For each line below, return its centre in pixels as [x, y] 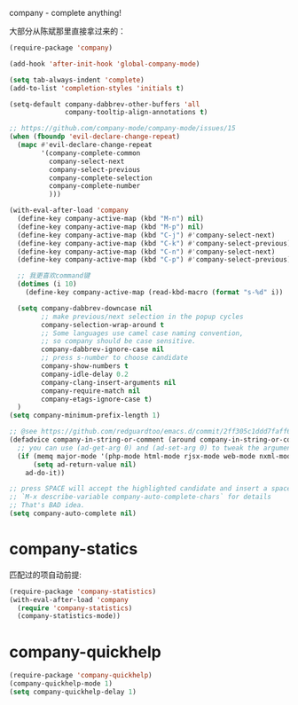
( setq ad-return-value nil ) [85, 465]
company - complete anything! [65, 13]
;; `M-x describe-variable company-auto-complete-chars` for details [141, 497]
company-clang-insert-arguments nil [109, 382]
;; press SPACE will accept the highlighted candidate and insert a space [150, 489]
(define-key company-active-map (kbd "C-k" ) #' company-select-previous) [154, 243]
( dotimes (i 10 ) [47, 284]
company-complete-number [94, 186]
